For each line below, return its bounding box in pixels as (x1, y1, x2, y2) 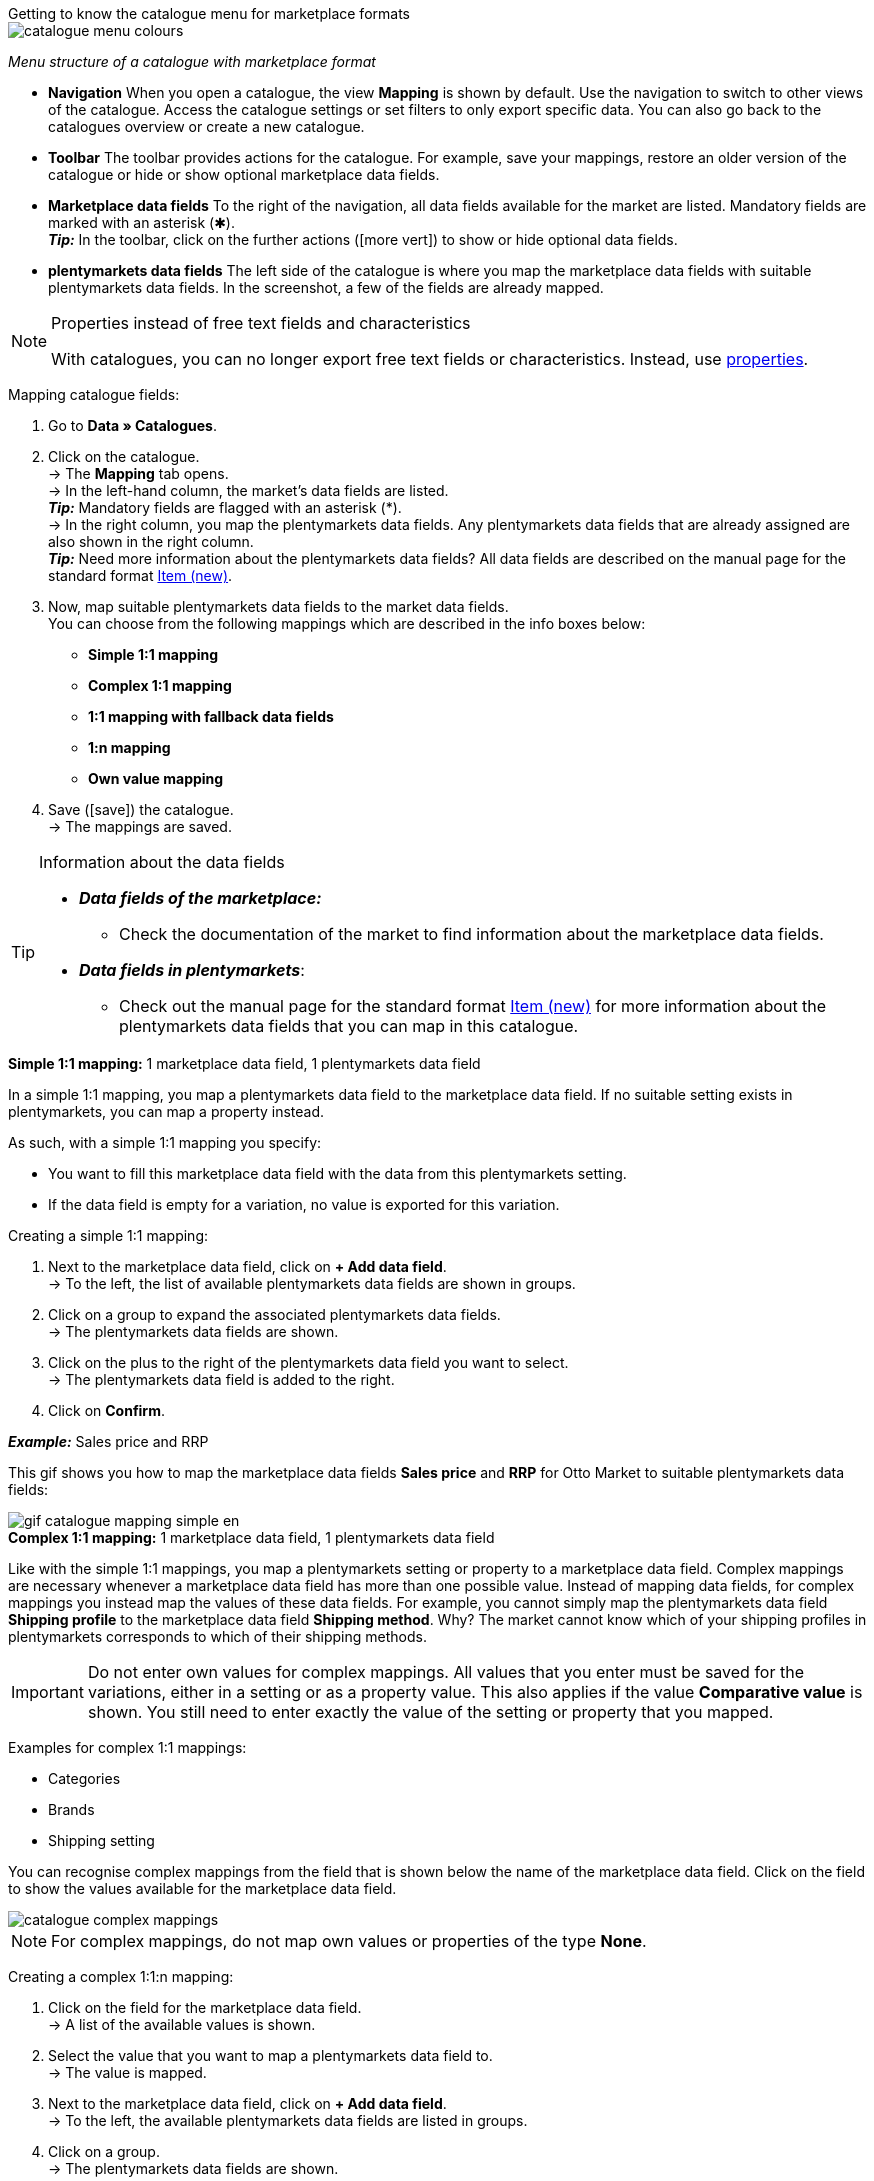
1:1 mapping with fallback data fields (88, 708, 334, 725)
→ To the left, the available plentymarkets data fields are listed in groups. (48, 2112, 528, 2129)
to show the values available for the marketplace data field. (8, 1880, 397, 1897)
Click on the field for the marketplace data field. (48, 1999, 362, 2016)
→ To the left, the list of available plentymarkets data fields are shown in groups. (48, 1275, 576, 1292)
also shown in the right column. (48, 533, 254, 550)
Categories (48, 1770, 121, 1787)
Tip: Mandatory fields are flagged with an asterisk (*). (48, 499, 402, 516)
